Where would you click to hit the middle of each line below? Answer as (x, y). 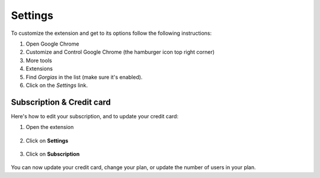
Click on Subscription (53, 154)
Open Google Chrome (52, 44)
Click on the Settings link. (57, 85)
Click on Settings (47, 140)
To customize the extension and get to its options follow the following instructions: (111, 33)
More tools (39, 60)
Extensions (39, 69)
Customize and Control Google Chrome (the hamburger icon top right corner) (120, 52)
